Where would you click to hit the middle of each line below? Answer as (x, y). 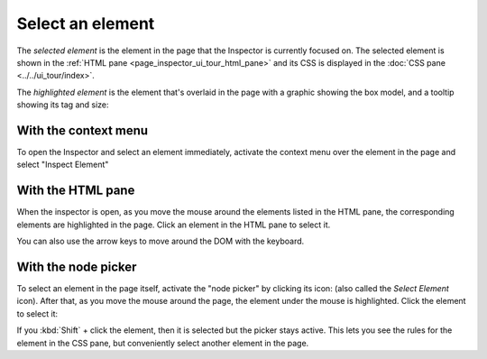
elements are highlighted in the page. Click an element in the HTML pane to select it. (174, 225)
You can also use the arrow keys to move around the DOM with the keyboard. (161, 241)
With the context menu (83, 130)
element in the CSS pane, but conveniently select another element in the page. (163, 343)
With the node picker (77, 267)
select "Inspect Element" (63, 165)
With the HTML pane (76, 191)
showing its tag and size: (63, 105)
